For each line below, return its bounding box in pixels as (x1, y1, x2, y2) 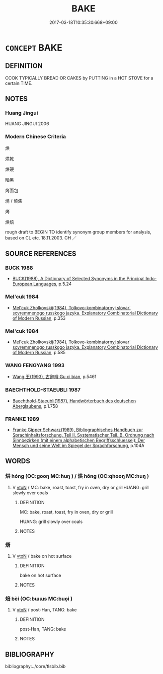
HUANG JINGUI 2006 (5, 121, 49, 127)
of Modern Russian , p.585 (12, 350, 66, 356)
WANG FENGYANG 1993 (5, 362, 65, 369)
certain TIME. (5, 80, 33, 86)
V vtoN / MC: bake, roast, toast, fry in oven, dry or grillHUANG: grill (12, 484, 150, 490)
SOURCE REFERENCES (5, 249, 77, 258)
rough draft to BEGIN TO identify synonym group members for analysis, (5, 229, 152, 235)
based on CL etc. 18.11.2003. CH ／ (5, 234, 77, 241)
